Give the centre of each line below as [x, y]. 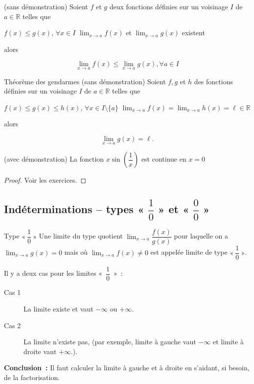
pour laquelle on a [201, 236]
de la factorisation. [32, 377]
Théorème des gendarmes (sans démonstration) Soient [85, 81]
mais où [76, 252]
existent [193, 33]
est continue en [164, 159]
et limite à [228, 342]
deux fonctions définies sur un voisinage [169, 6]
